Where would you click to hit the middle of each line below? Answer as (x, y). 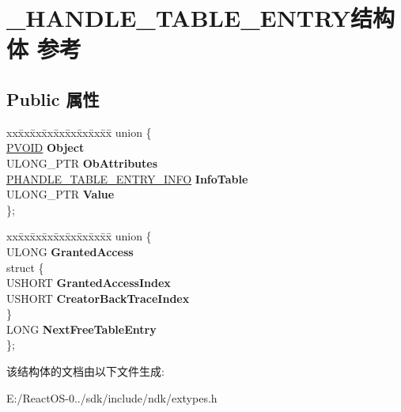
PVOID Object (45, 147)
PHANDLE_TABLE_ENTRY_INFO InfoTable (127, 178)
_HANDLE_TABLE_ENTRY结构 (201, 18)
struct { (25, 267)
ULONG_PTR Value (61, 194)
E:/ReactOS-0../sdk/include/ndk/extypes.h (112, 397)
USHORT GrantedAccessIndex (89, 283)
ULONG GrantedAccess (70, 251)
